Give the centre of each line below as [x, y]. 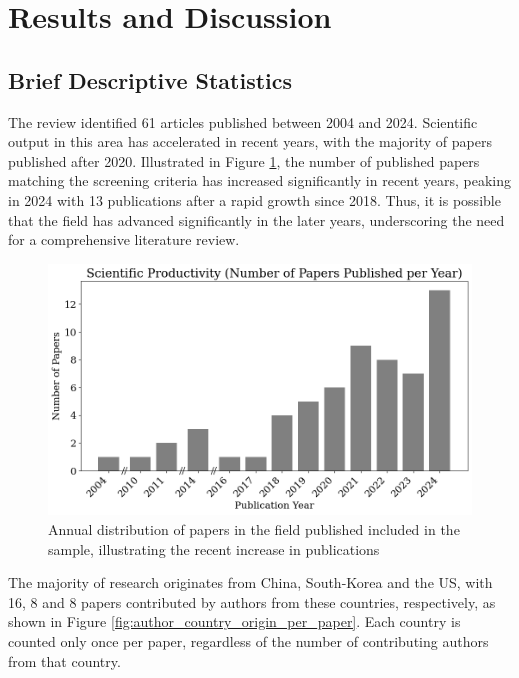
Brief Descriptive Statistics [150, 79]
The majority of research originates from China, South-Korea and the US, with [250, 582]
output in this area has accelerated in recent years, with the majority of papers [250, 141]
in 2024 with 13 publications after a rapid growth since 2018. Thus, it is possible [254, 199]
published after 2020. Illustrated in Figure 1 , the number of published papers [244, 160]
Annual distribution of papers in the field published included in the [254, 528]
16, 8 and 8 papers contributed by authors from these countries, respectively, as [252, 601]
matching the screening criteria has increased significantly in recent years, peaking [260, 180]
